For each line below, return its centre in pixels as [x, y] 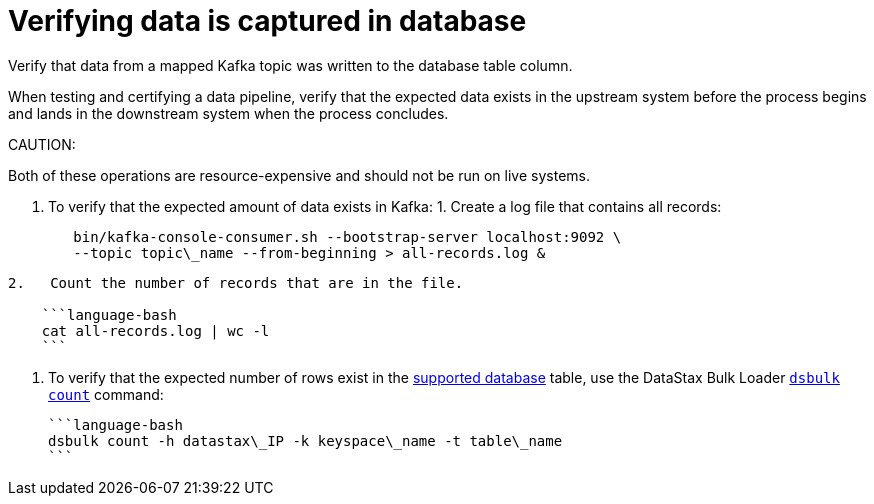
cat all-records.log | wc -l [155, 330]
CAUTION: [42, 144]
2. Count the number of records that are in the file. [236, 282]
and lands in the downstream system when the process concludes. [228, 113]
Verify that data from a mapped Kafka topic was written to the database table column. [290, 65]
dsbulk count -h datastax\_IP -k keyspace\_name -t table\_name [305, 440]
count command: [106, 394]
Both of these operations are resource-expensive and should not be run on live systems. [299, 175]
